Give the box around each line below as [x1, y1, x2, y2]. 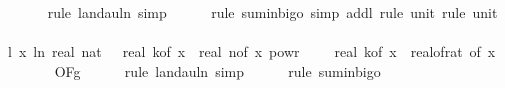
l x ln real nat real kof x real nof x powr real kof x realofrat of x [7, 41, 496, 62]
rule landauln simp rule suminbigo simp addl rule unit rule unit [47, 2, 498, 22]
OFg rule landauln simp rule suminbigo [54, 60, 381, 81]
